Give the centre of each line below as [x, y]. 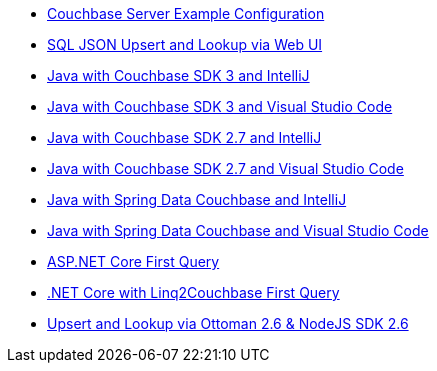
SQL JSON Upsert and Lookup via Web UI [185, 44]
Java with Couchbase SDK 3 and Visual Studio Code [220, 106]
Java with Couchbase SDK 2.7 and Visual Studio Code [225, 168]
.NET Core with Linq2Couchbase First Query [193, 292]
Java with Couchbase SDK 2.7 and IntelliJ [184, 137]
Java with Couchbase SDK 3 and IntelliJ [178, 75]
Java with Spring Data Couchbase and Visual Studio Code [238, 230]
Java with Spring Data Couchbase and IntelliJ [197, 199]
